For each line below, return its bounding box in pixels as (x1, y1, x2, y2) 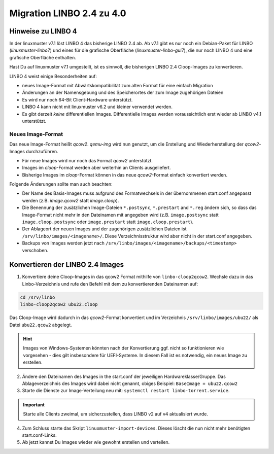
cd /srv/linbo (20, 294, 55, 300)
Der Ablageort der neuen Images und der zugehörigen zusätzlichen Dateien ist (22, 226, 187, 232)
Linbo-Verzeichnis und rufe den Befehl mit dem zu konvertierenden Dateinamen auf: (22, 281, 198, 287)
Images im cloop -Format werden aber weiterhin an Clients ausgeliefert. (22, 165, 171, 171)
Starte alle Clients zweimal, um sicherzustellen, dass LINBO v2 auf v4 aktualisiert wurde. (23, 411, 208, 417)
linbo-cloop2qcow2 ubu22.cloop (20, 302, 98, 307)
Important (23, 401, 45, 408)
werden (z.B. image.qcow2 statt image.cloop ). (22, 197, 119, 203)
